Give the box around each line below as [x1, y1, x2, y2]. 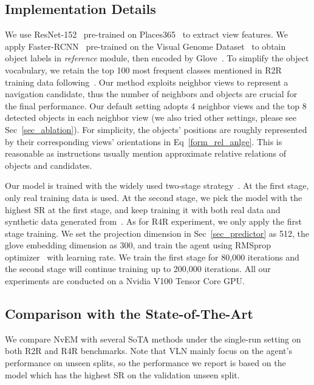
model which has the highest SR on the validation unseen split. [5, 368, 240, 381]
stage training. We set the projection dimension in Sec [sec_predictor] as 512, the [5, 227, 310, 239]
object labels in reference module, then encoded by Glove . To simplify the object [5, 52, 309, 64]
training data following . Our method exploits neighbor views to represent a [5, 75, 288, 88]
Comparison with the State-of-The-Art [5, 304, 253, 323]
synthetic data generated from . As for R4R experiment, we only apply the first [5, 215, 302, 228]
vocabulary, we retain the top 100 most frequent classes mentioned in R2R [5, 63, 282, 76]
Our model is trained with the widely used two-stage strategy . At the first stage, [5, 179, 309, 192]
